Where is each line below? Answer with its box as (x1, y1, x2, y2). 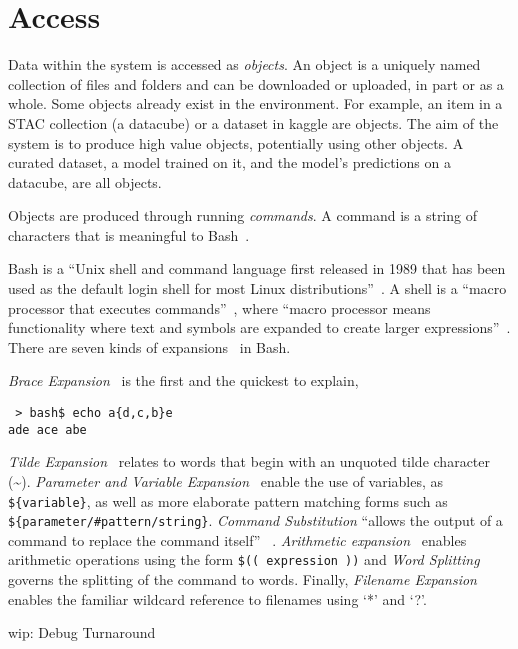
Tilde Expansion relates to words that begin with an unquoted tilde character (8, 451, 490, 472)
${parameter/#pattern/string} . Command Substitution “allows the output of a (8, 510, 503, 531)
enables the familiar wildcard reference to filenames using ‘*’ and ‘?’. (8, 588, 427, 609)
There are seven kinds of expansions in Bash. (8, 336, 291, 357)
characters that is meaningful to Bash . (8, 224, 250, 245)
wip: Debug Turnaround (8, 622, 156, 643)
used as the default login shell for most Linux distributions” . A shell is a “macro (8, 278, 507, 299)
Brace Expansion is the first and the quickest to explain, (8, 370, 359, 391)
